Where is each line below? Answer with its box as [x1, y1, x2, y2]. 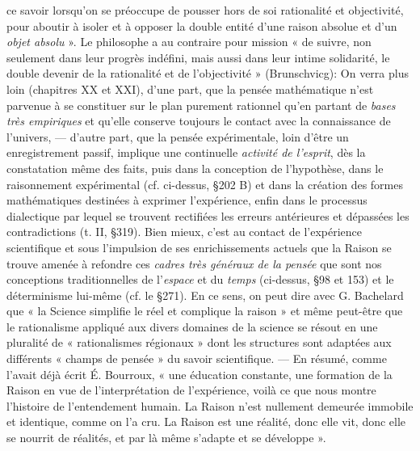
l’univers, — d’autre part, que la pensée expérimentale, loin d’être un [6, 128, 349, 145]
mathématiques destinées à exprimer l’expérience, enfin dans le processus [6, 192, 367, 209]
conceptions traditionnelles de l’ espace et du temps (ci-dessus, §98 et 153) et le [6, 271, 394, 288]
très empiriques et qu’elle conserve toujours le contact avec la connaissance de [6, 112, 391, 129]
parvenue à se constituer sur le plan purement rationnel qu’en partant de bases [6, 96, 396, 113]
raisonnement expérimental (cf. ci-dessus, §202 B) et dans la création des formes [6, 175, 403, 192]
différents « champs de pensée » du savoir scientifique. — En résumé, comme [6, 350, 387, 367]
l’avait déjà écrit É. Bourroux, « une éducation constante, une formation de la [6, 365, 393, 382]
